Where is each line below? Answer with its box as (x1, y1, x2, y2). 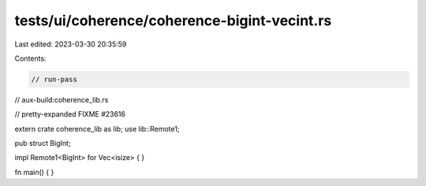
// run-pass (31, 75, 78, 84)
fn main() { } (14, 167, 54, 177)
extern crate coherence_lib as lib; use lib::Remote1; (14, 124, 180, 133)
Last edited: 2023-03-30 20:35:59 (14, 39, 127, 49)
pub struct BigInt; (14, 139, 71, 148)
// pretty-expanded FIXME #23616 (14, 110, 126, 119)
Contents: (14, 54, 47, 63)
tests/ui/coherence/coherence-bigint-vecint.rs (14, 12, 332, 29)
